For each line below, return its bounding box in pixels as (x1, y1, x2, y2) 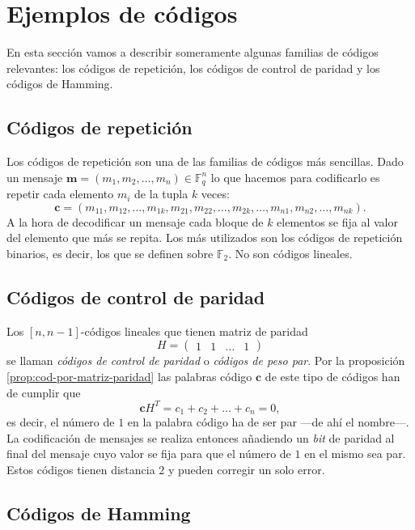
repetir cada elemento (6, 185, 114, 202)
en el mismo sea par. (304, 445, 406, 462)
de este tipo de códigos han (265, 367, 400, 384)
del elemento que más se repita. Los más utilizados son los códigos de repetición (6, 229, 403, 246)
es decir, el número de (6, 413, 115, 430)
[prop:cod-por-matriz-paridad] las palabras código (6, 367, 252, 384)
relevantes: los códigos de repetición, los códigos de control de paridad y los (6, 59, 380, 76)
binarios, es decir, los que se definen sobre (6, 244, 214, 261)
